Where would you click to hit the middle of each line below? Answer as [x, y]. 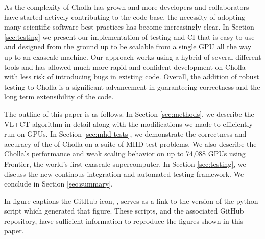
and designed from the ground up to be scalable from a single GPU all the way [128, 47]
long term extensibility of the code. [59, 97]
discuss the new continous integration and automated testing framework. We [124, 174]
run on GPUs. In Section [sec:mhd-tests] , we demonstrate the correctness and [125, 134]
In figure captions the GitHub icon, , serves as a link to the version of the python [131, 201]
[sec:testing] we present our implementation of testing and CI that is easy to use [129, 36]
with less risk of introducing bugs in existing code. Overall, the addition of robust [132, 77]
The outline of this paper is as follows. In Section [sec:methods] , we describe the [129, 113]
